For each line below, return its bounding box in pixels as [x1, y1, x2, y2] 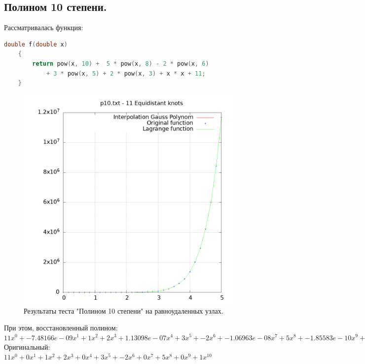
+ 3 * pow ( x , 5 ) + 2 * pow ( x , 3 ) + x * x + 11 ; [46, 70, 206, 77]
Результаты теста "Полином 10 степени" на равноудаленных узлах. [24, 306, 223, 316]
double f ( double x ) [4, 40, 68, 48]
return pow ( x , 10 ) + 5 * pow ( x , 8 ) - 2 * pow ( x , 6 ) [32, 60, 209, 67]
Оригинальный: [4, 342, 50, 352]
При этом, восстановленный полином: [4, 322, 118, 332]
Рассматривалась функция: [4, 22, 83, 33]
